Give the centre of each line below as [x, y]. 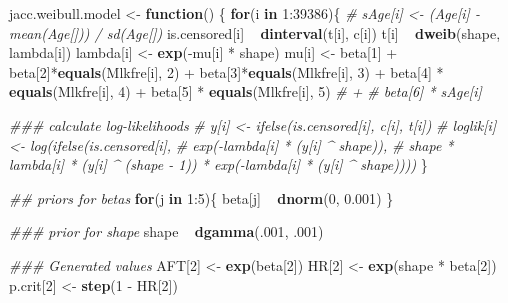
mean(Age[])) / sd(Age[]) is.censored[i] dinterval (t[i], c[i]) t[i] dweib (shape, [255, 32]
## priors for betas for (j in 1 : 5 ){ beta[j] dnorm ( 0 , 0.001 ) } [201, 197]
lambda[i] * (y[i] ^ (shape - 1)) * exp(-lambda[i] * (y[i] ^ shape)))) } [218, 164]
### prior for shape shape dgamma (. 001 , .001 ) [166, 231]
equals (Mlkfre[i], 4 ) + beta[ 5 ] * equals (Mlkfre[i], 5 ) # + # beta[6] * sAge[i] [245, 91]
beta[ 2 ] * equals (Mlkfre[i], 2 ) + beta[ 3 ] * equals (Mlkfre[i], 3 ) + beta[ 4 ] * [226, 71]
